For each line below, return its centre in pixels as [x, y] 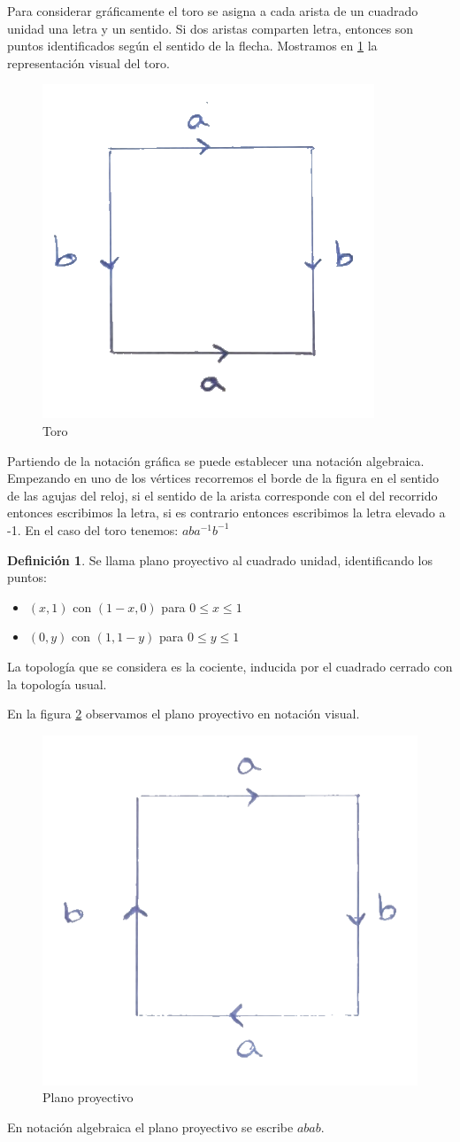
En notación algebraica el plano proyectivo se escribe [150, 1126]
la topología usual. [57, 684]
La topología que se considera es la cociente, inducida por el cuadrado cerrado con [230, 666]
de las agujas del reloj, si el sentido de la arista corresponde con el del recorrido [222, 495]
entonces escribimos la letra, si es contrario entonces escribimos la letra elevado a [226, 513]
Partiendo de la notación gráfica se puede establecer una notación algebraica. [216, 460]
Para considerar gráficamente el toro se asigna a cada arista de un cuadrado [213, 11]
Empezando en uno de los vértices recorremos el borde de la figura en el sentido [223, 478]
